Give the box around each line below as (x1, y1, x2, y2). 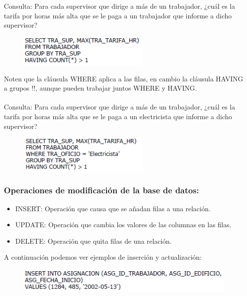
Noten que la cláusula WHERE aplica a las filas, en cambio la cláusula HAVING (4, 73, 244, 83)
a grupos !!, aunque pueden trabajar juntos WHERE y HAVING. (4, 83, 197, 93)
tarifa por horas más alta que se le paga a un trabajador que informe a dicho (4, 10, 232, 20)
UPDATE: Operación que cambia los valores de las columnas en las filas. (15, 219, 232, 230)
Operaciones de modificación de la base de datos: (4, 184, 199, 196)
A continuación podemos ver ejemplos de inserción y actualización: (4, 252, 202, 262)
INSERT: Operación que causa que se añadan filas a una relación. (15, 203, 211, 213)
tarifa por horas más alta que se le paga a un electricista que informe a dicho (4, 111, 232, 121)
